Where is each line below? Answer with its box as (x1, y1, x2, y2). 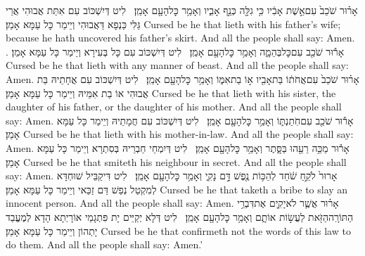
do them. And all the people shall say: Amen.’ (6, 237, 203, 252)
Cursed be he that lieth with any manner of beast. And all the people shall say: (6, 58, 349, 72)
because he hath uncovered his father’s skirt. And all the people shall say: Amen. (6, 30, 355, 45)
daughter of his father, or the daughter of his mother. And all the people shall (6, 99, 342, 114)
